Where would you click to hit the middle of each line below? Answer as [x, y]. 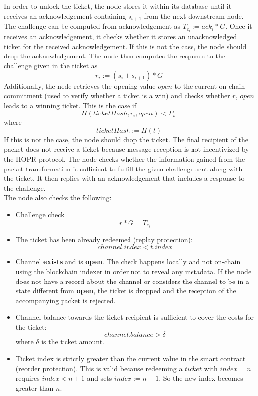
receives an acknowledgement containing [65, 16]
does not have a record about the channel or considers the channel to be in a [132, 281]
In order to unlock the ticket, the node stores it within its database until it [118, 6]
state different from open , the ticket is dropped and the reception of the [126, 291]
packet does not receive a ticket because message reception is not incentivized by [127, 149]
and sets [99, 378]
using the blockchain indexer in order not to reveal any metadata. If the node [133, 271]
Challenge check [40, 214]
